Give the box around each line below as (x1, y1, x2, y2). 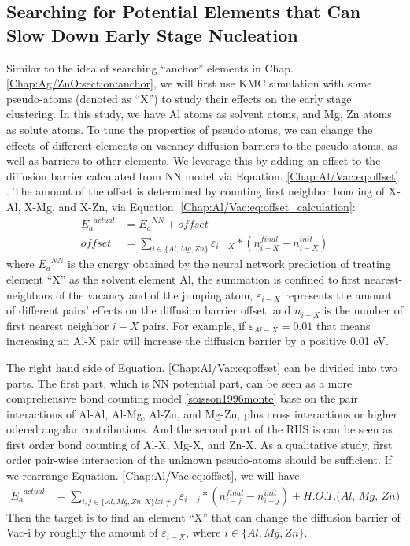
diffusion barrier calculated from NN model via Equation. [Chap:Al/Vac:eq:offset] (6, 167, 399, 184)
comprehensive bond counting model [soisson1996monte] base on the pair (6, 390, 358, 407)
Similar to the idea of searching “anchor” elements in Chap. (6, 59, 294, 76)
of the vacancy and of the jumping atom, (56, 286, 253, 303)
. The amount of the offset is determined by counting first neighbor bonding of (6, 183, 386, 199)
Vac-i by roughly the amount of (6, 524, 158, 540)
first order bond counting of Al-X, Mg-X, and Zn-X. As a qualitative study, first (6, 436, 393, 452)
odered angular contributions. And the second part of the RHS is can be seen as (6, 421, 393, 437)
